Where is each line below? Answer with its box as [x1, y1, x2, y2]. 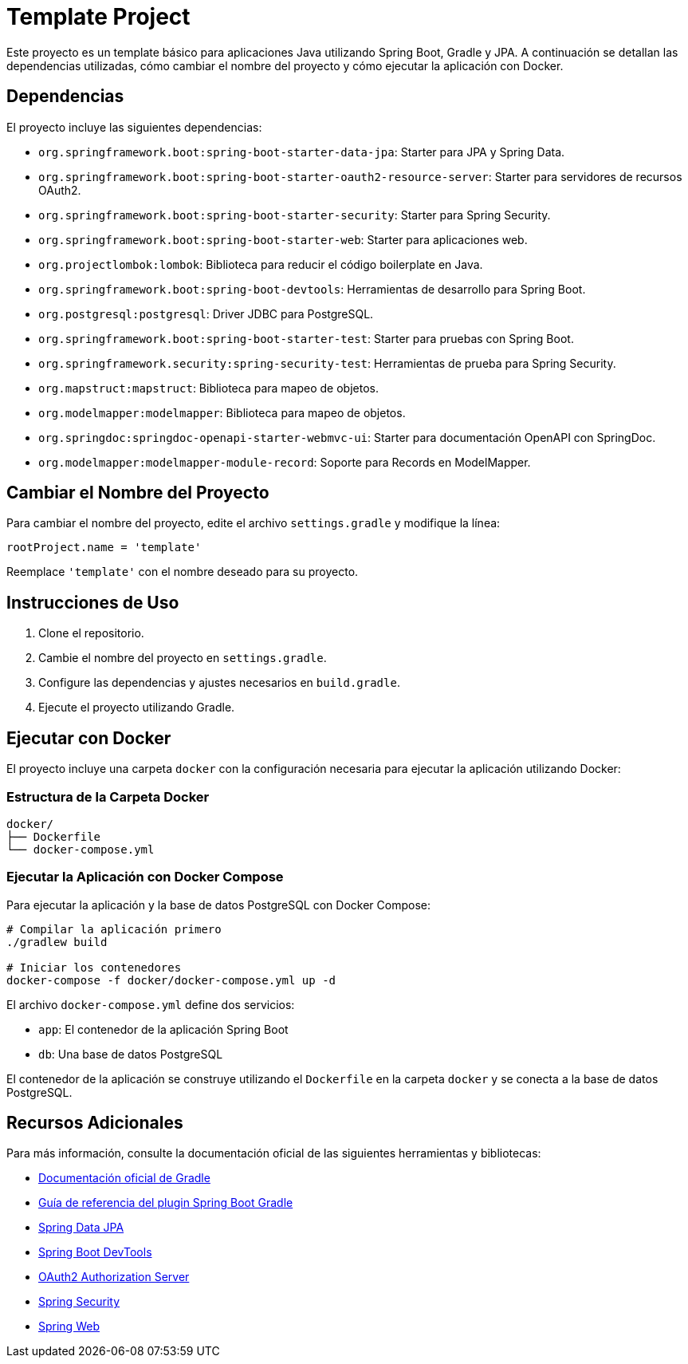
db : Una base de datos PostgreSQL [38, 1047, 223, 1061]
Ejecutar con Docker [6, 727, 171, 748]
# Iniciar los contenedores [6, 960, 182, 974]
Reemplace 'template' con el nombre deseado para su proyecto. [6, 565, 359, 579]
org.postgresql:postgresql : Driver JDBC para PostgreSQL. [38, 306, 374, 321]
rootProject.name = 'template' [6, 541, 202, 554]
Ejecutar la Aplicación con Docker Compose [6, 869, 284, 885]
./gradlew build [6, 935, 108, 948]
